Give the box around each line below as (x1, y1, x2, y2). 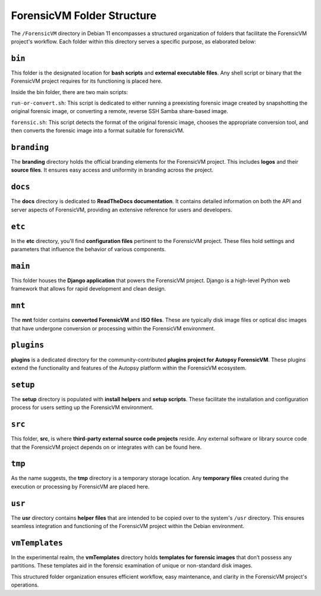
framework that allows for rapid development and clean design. (11, 285, 166, 292)
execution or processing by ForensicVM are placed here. (11, 483, 150, 490)
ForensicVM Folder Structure (11, 9, 157, 22)
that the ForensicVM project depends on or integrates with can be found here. (11, 444, 202, 451)
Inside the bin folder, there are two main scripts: (11, 88, 128, 95)
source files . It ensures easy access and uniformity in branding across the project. (11, 167, 214, 174)
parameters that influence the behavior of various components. (11, 246, 166, 253)
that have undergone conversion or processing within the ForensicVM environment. (11, 324, 215, 332)
